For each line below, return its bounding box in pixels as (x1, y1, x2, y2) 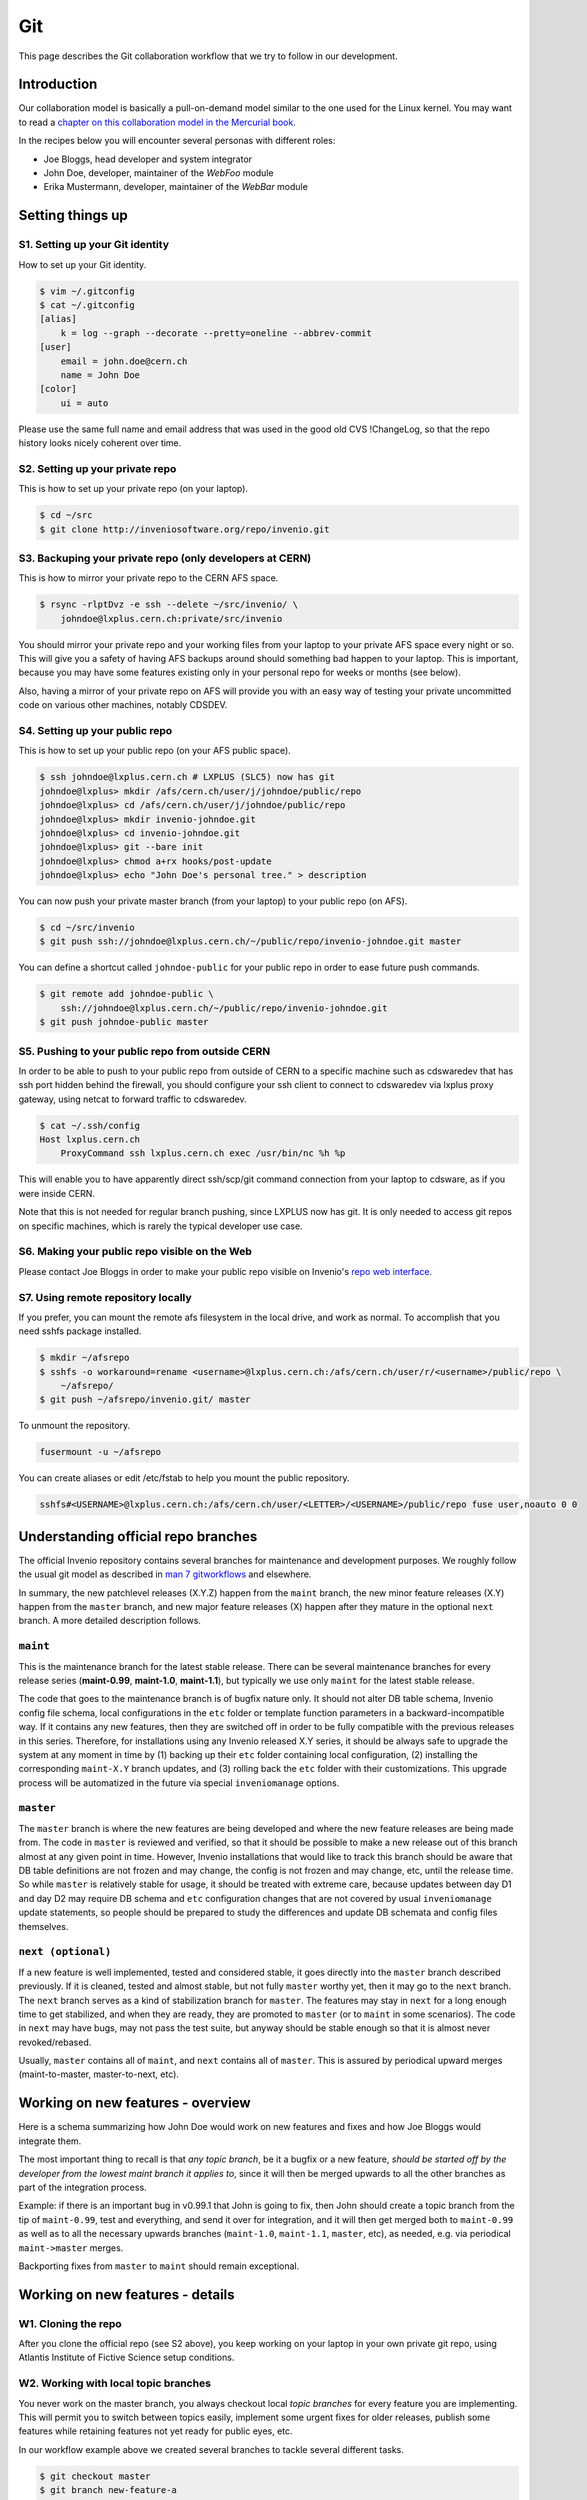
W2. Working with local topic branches (18, 2376, 212, 2390)
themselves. (18, 1920, 69, 1932)
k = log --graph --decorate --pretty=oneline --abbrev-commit (60, 327, 372, 339)
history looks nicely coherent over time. (18, 437, 182, 449)
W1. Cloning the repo (18, 2316, 122, 2330)
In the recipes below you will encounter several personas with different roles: (18, 135, 336, 147)
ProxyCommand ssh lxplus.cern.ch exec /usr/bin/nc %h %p (60, 1148, 346, 1159)
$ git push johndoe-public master (39, 1016, 209, 1028)
